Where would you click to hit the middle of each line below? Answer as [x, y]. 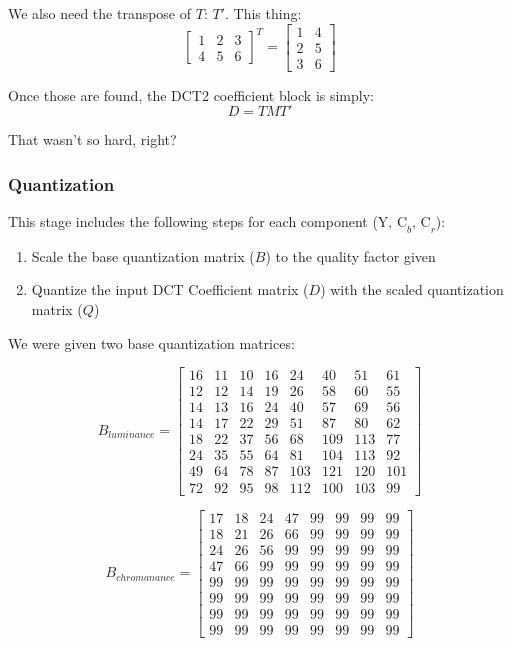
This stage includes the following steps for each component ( [193, 221]
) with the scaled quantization [412, 289]
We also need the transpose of [100, 13]
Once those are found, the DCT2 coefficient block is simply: [191, 94]
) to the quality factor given [350, 255]
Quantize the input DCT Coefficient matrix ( [170, 289]
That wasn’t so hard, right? [92, 139]
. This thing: [263, 13]
